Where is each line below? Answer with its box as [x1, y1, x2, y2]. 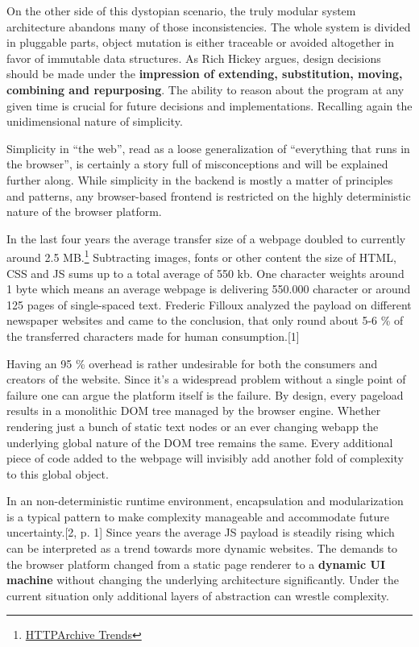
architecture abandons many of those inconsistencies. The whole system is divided [6, 18, 411, 35]
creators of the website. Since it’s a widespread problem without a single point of [6, 371, 406, 388]
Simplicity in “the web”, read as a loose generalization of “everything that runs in [6, 139, 410, 156]
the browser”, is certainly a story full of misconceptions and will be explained [6, 156, 388, 172]
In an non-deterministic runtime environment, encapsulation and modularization [6, 492, 404, 509]
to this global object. [6, 465, 109, 482]
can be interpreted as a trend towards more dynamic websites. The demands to [6, 540, 398, 557]
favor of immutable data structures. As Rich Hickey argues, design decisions [6, 49, 381, 66]
